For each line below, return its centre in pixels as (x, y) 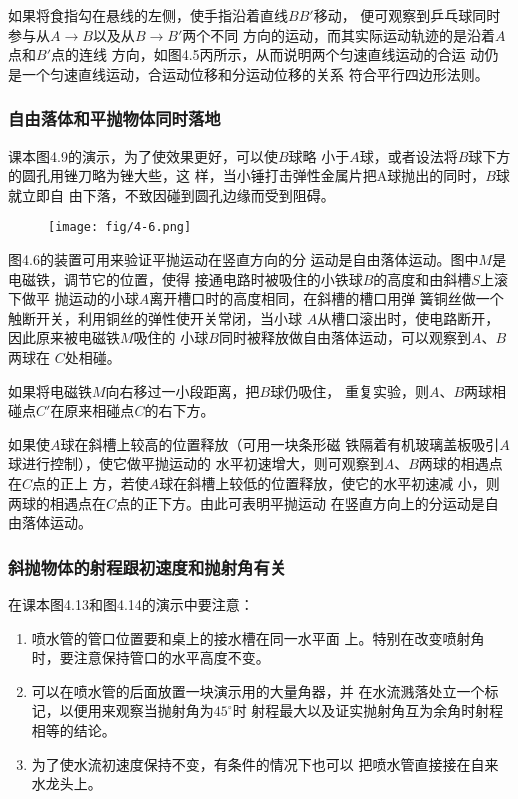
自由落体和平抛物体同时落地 (114, 118)
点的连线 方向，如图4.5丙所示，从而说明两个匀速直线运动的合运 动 (268, 54)
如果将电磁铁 (50, 390)
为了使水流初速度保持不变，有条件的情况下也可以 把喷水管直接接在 (251, 763)
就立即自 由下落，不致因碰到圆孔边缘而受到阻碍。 (171, 194)
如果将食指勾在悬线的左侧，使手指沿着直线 (148, 15)
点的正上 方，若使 (90, 482)
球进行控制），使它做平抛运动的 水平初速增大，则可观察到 (196, 463)
